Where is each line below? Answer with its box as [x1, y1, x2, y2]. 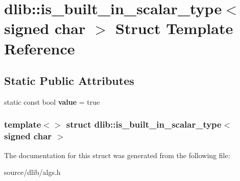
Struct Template [115, 18, 233, 39]
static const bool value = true [4, 96, 100, 107]
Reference [4, 38, 75, 58]
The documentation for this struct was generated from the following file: [4, 149, 230, 160]
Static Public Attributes [4, 73, 134, 88]
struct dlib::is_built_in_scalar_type [66, 118, 222, 131]
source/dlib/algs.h [4, 167, 61, 177]
